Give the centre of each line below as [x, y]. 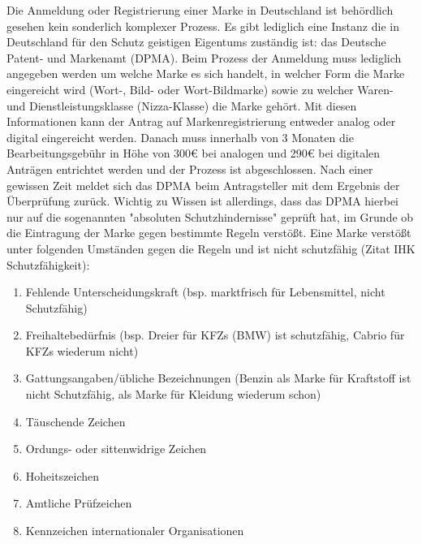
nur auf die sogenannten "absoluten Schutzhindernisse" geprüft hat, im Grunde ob [210, 216]
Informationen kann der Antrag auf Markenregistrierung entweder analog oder [201, 121]
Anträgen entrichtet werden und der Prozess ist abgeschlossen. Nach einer [190, 168]
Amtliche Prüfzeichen [79, 503]
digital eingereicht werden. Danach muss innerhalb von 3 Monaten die [180, 137]
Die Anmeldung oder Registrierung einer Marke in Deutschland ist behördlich [200, 10]
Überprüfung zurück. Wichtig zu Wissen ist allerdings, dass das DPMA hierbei [202, 201]
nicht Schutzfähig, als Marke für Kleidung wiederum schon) [173, 394]
